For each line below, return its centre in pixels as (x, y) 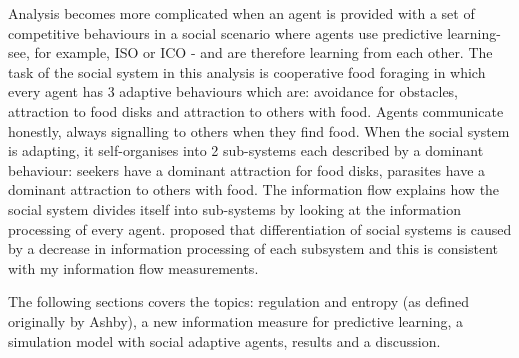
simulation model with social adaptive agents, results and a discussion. (224, 340)
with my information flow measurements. (133, 267)
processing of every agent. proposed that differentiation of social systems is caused (260, 228)
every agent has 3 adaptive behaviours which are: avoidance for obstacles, (233, 91)
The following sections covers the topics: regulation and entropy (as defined (238, 301)
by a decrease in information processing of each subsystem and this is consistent (253, 248)
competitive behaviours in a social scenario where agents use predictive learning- (254, 32)
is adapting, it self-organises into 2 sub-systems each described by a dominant (246, 150)
